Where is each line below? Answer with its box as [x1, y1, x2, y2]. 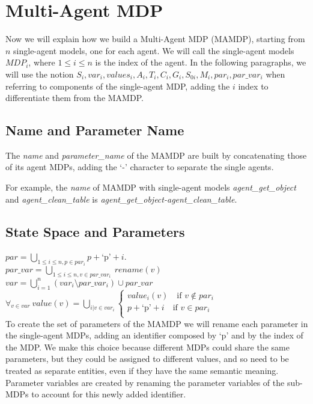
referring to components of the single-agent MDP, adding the [5, 79, 230, 92]
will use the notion [5, 67, 74, 80]
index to [238, 79, 269, 92]
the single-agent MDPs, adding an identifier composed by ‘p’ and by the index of [5, 329, 303, 341]
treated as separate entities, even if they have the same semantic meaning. [5, 364, 279, 377]
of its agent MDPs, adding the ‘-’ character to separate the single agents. [5, 161, 274, 173]
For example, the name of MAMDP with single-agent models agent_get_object [5, 181, 296, 194]
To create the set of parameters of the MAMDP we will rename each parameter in [5, 317, 308, 329]
